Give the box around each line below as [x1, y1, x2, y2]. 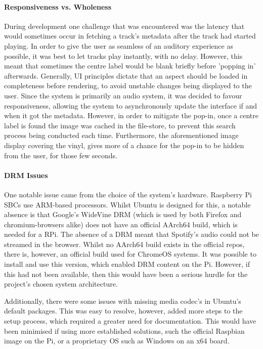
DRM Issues [4, 169, 48, 180]
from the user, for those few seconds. [4, 150, 118, 160]
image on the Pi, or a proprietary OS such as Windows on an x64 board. [4, 335, 230, 346]
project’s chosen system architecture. [4, 278, 118, 289]
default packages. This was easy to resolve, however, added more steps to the [4, 305, 243, 316]
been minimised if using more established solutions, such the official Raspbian [4, 325, 245, 336]
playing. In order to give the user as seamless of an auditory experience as [4, 40, 233, 51]
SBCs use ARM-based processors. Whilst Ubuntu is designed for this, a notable [4, 199, 251, 210]
